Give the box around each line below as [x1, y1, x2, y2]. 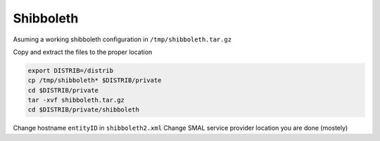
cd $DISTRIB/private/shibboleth [27, 106, 140, 114]
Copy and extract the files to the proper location [13, 48, 153, 56]
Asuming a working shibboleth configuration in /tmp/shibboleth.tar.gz [13, 35, 232, 43]
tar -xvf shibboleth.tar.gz [27, 96, 125, 105]
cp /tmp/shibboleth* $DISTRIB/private [27, 76, 162, 84]
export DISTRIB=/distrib [27, 67, 114, 74]
